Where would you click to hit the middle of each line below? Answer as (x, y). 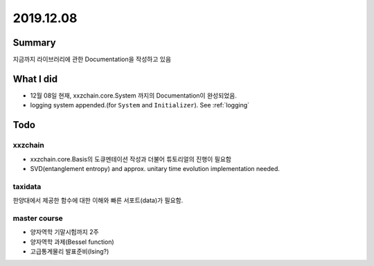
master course (38, 218)
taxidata (27, 186)
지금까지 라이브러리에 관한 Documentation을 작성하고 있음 (92, 60)
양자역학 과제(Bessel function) (72, 242)
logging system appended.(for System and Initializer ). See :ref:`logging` (140, 105)
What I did (35, 79)
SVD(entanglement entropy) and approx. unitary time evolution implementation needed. (155, 168)
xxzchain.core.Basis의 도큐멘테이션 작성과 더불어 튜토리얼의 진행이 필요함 (131, 159)
